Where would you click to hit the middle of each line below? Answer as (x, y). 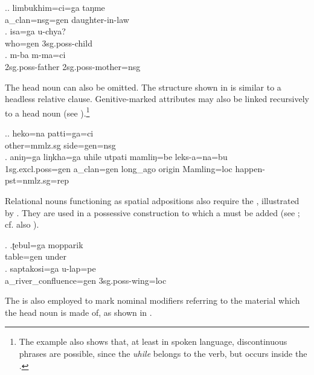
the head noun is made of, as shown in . (78, 312)
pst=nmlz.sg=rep (37, 180)
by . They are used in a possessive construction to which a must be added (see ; (152, 212)
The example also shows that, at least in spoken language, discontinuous (153, 341)
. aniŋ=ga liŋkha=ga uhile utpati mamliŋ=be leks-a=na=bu (116, 157)
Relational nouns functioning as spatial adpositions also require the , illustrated (152, 200)
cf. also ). (22, 224)
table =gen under (36, 256)
